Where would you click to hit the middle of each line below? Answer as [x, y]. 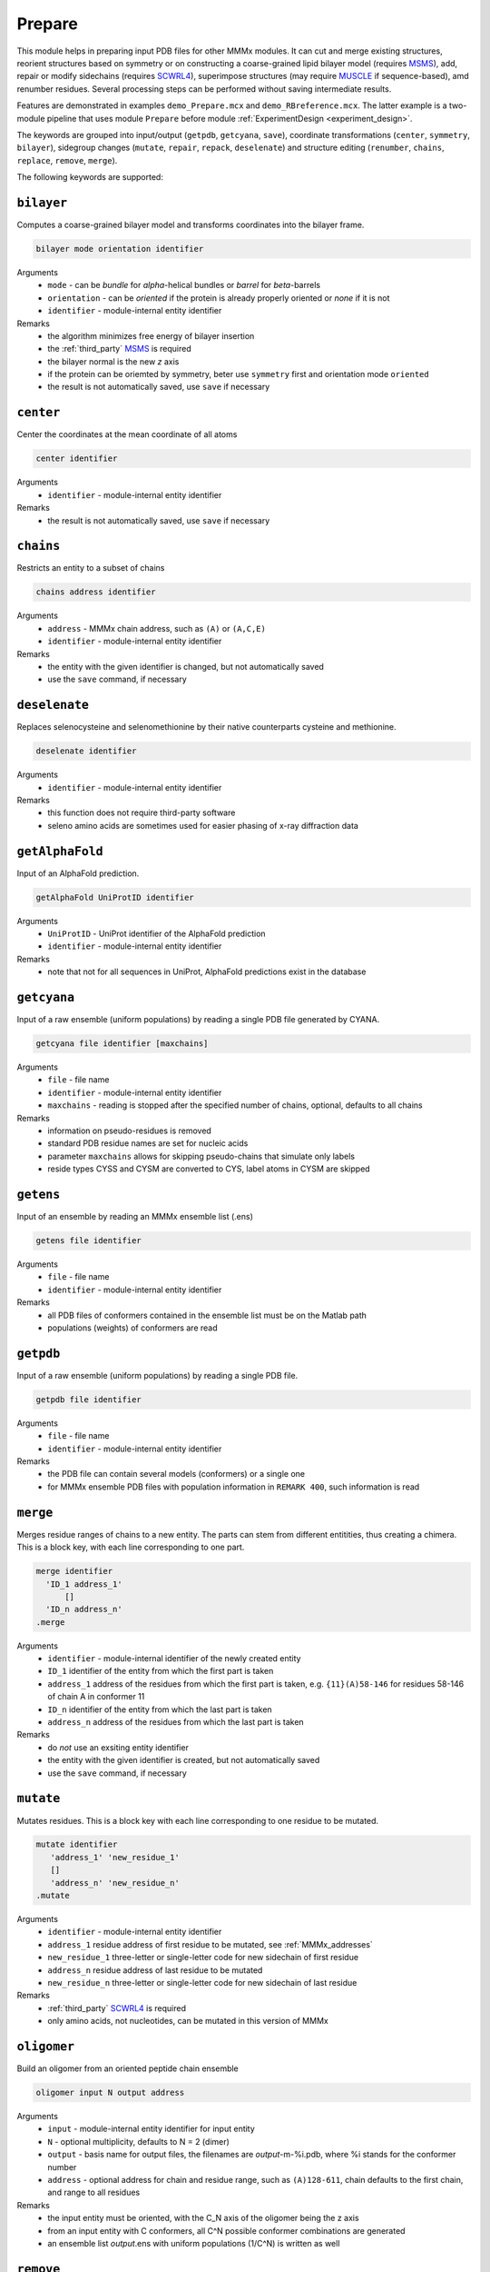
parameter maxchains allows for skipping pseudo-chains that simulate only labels [201, 1156]
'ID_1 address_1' [84, 1584]
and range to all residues [94, 2192]
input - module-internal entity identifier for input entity [152, 2129]
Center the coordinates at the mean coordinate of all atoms [127, 434]
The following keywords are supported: [90, 177]
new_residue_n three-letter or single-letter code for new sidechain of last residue [202, 1982]
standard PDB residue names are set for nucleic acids [148, 1143]
